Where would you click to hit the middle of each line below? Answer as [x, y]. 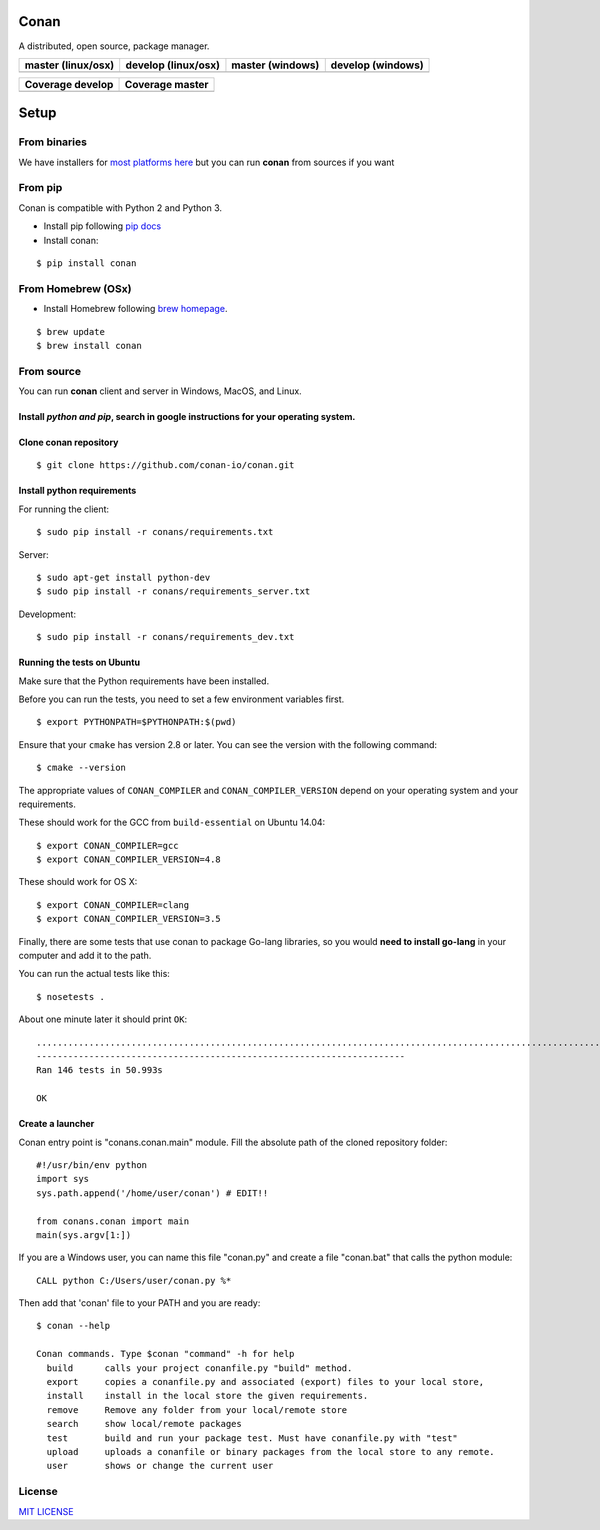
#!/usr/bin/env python [92, 1164]
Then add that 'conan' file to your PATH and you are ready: [139, 1303]
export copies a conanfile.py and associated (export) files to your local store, [265, 1382]
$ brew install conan [89, 345]
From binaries [52, 142]
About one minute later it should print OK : [103, 1019]
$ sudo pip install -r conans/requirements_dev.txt [165, 637]
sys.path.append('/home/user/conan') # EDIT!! [152, 1193]
